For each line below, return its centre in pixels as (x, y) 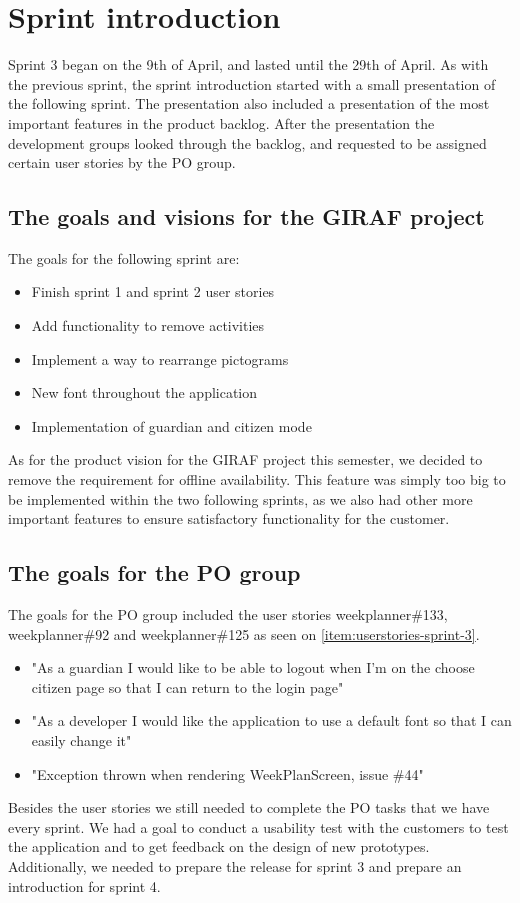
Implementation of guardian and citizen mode (171, 425)
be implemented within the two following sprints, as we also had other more (240, 498)
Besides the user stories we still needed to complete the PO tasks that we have (249, 807)
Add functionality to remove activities (148, 325)
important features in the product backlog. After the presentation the (221, 122)
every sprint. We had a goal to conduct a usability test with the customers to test (258, 826)
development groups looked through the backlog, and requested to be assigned (247, 142)
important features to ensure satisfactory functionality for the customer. (229, 518)
